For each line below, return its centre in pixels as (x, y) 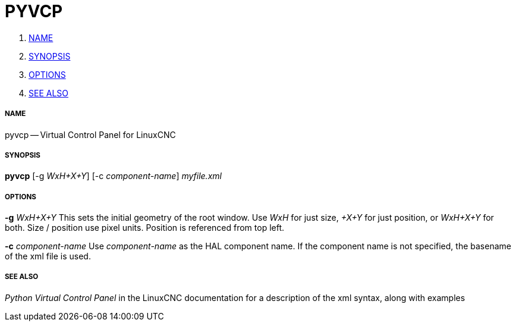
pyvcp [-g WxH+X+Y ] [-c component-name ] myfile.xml (113, 176)
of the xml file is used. (48, 256)
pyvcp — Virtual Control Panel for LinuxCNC (90, 134)
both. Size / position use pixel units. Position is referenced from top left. (145, 228)
